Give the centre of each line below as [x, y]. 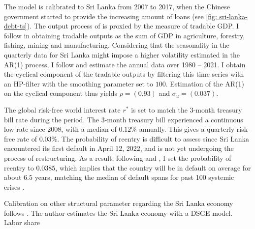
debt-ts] [16, 26]
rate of [27, 138]
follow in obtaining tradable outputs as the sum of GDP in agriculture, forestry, [125, 35]
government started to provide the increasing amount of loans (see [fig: [111, 16]
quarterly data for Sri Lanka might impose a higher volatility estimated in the [122, 54]
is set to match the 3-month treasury [187, 109]
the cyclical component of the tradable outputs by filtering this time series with [124, 74]
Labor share [22, 222]
